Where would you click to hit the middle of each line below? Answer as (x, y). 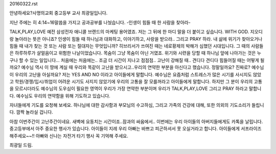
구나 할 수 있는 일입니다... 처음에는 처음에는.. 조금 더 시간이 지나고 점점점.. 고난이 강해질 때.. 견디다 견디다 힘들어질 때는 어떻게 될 (137, 60)
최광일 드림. (21, 145)
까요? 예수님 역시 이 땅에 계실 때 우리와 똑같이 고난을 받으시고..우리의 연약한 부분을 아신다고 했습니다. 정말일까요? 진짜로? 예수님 (137, 67)
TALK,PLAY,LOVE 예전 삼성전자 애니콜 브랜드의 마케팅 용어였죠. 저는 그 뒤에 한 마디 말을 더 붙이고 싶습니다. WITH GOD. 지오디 (136, 32)
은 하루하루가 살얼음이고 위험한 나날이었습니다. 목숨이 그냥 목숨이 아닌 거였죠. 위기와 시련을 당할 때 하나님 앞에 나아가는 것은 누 (135, 53)
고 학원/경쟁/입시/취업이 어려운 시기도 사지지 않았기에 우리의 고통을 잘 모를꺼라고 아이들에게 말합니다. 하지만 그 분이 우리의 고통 (136, 81)
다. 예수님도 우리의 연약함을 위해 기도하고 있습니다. (60, 96)
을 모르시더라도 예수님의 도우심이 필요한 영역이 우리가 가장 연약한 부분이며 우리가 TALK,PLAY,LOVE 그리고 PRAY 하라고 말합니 (135, 88)
